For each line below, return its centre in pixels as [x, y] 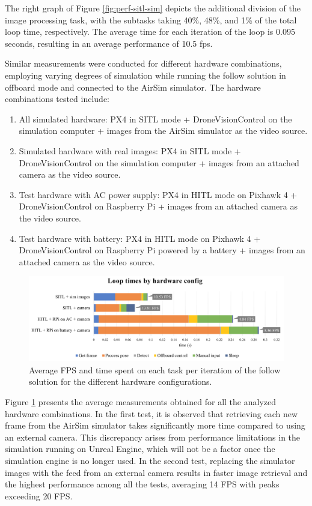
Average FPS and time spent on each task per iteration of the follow [155, 369]
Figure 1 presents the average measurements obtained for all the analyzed [140, 402]
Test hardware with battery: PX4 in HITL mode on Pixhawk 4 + [140, 238]
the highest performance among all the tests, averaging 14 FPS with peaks [142, 484]
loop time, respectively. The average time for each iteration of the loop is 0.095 [150, 32]
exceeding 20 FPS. [39, 495]
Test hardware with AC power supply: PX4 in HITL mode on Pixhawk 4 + [158, 194]
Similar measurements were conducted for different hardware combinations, [143, 63]
